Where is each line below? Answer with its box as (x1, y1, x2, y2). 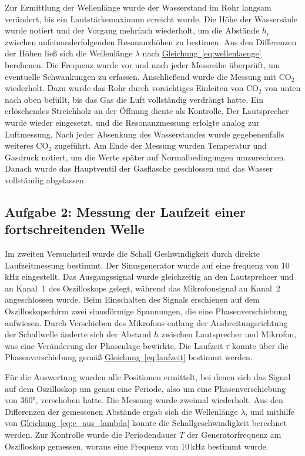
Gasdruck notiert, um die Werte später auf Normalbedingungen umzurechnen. (5, 150, 286, 163)
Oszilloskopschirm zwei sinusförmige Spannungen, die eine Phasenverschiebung (5, 305, 287, 317)
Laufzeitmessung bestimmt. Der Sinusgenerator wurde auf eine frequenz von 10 (5, 259, 290, 271)
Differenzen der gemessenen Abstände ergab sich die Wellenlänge (5, 405, 238, 417)
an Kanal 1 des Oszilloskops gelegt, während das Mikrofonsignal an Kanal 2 (5, 281, 280, 294)
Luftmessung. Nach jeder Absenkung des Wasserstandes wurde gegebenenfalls (5, 128, 284, 140)
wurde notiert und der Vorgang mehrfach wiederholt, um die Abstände (5, 24, 260, 36)
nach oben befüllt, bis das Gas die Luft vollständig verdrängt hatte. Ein (5, 93, 263, 105)
